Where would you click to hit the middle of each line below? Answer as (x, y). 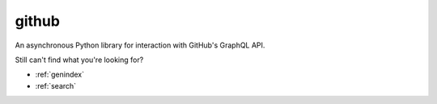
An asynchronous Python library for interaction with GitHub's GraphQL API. (140, 45)
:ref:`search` (56, 85)
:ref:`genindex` (60, 75)
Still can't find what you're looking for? (79, 60)
